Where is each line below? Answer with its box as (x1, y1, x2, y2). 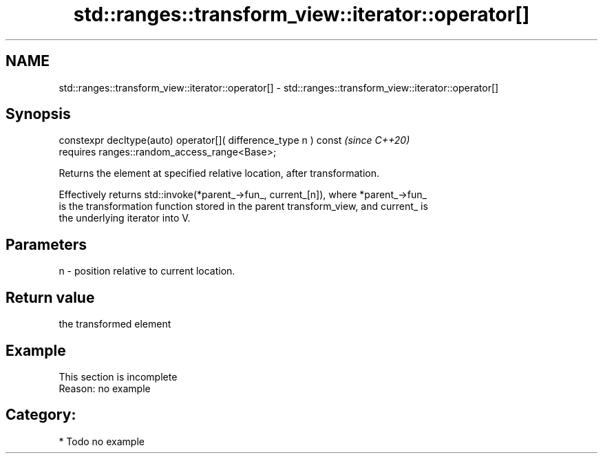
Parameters (6, 235, 87, 253)
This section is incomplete (59, 370, 178, 383)
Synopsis (6, 105, 71, 123)
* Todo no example (59, 435, 145, 447)
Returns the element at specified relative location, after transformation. (59, 167, 380, 180)
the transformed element (59, 318, 171, 330)
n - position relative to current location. (59, 265, 235, 277)
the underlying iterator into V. (59, 212, 191, 224)
